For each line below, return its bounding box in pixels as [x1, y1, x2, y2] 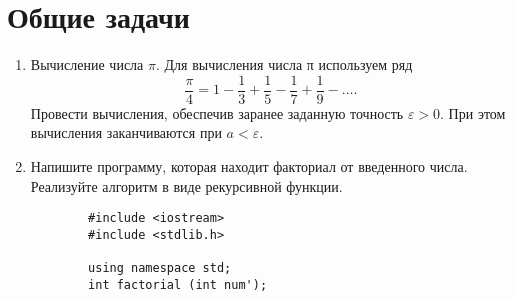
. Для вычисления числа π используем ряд [155, 54, 413, 75]
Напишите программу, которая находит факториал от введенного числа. [30, 155, 468, 176]
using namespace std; [88, 261, 232, 276]
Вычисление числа [30, 54, 144, 75]
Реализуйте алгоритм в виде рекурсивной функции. [30, 175, 343, 196]
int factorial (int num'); [88, 277, 268, 292]
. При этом [440, 102, 506, 123]
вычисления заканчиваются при [30, 122, 222, 143]
